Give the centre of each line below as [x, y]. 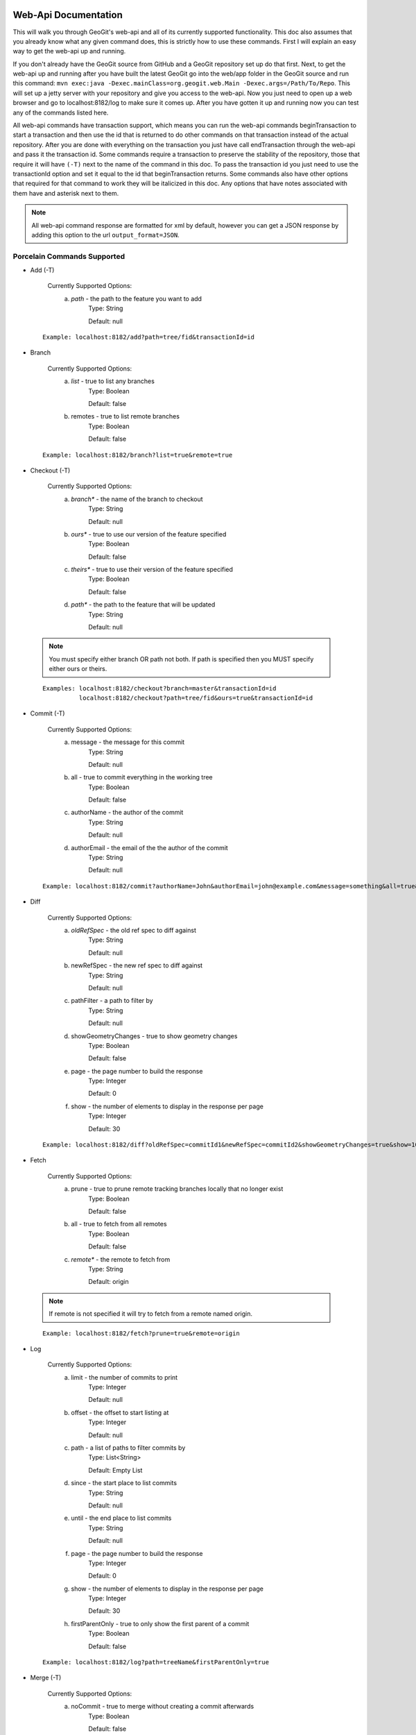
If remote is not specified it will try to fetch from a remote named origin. [151, 1314]
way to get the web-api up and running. [69, 51]
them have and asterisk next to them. [66, 193]
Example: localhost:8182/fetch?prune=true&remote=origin [141, 1333]
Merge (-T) [46, 1678]
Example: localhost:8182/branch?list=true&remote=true [138, 455]
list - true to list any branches [113, 381]
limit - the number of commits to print [124, 1377]
